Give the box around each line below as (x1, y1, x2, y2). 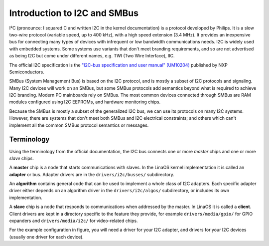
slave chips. (9, 155, 34, 161)
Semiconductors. (9, 69, 44, 75)
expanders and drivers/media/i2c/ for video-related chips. (9, 218, 138, 224)
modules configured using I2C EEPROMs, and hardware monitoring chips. (9, 99, 161, 105)
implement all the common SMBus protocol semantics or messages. (9, 122, 149, 128)
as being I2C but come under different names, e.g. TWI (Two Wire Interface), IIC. (9, 53, 175, 59)
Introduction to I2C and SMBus (9, 7, 139, 18)
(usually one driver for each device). (9, 234, 84, 240)
